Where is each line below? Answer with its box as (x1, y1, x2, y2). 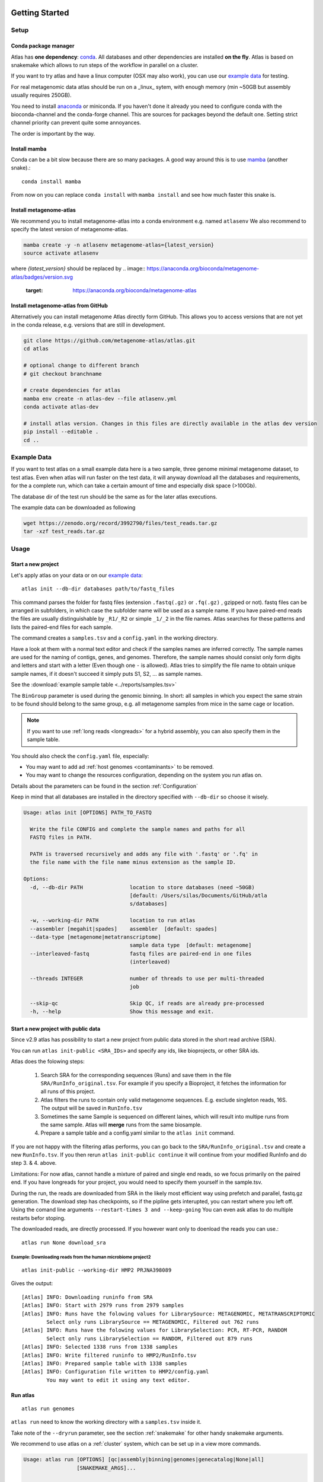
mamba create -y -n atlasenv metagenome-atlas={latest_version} (23, 242, 215, 248)
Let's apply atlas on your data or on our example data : (11, 571, 143, 579)
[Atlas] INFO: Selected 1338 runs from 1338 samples (21, 1343, 178, 1350)
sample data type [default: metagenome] (129, 942, 252, 948)
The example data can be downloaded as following (11, 504, 136, 511)
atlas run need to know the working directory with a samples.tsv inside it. (11, 1419, 202, 1426)
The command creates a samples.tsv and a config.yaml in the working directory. (11, 634, 218, 641)
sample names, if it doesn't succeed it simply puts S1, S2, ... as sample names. (11, 670, 203, 677)
